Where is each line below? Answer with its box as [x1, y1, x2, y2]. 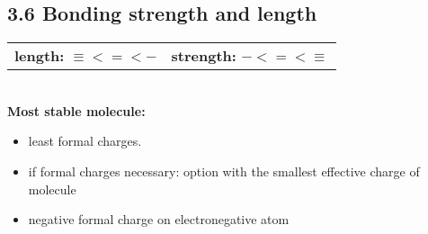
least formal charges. [28, 131, 142, 150]
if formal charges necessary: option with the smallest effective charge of [28, 161, 420, 180]
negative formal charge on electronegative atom [28, 210, 290, 229]
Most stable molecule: [7, 101, 146, 120]
